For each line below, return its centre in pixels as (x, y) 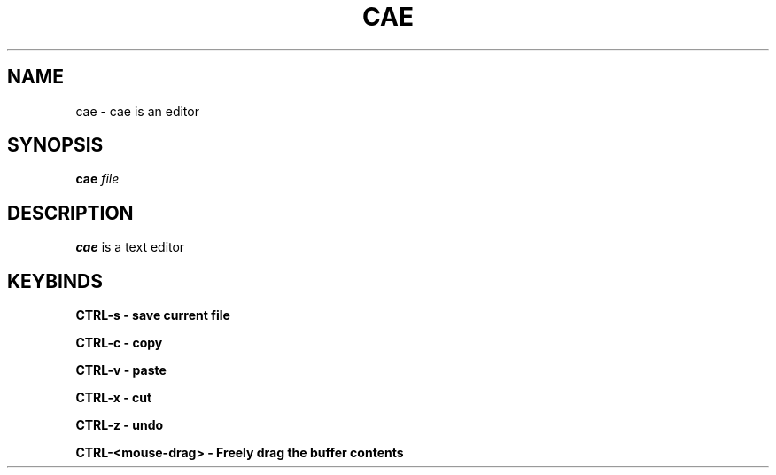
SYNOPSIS (55, 145)
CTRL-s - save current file (153, 315)
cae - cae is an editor (137, 111)
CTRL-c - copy (119, 343)
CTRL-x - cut (114, 398)
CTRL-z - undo (120, 425)
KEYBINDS (55, 281)
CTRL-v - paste (121, 370)
